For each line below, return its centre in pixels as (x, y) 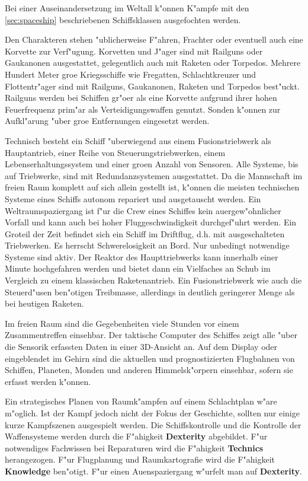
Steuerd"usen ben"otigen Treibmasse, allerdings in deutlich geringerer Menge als (150, 292)
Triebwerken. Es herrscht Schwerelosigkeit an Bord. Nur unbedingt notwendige (147, 245)
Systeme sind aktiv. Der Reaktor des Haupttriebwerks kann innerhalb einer (142, 257)
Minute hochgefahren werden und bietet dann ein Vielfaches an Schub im (138, 268)
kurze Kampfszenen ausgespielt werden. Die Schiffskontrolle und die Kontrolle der (153, 424)
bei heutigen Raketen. (44, 303)
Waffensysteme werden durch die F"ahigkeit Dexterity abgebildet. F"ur (136, 436)
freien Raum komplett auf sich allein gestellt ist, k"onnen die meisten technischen (152, 187)
